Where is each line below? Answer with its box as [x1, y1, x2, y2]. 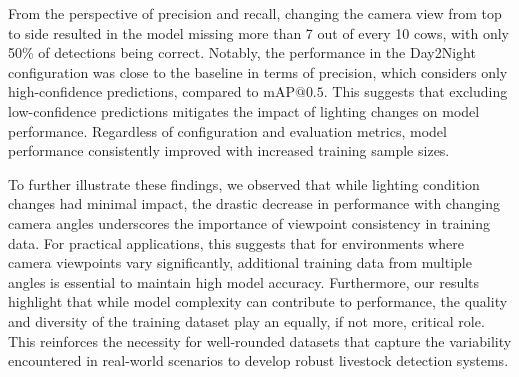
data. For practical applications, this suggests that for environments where [8, 232, 464, 253]
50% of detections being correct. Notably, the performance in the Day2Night [8, 42, 476, 63]
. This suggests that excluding [323, 81, 508, 102]
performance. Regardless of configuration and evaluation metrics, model [8, 120, 447, 141]
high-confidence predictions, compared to [8, 81, 259, 102]
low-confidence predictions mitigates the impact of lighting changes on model [8, 100, 480, 121]
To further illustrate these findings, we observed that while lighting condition [8, 173, 480, 194]
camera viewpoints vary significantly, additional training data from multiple [8, 252, 472, 273]
